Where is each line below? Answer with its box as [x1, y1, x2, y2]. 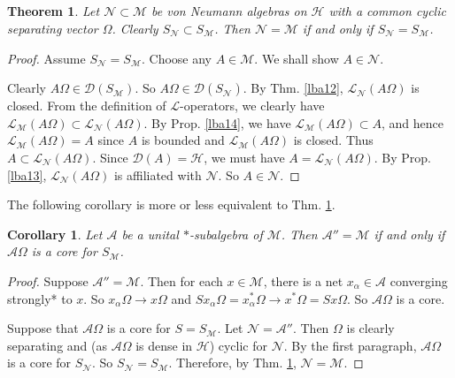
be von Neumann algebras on [151, 2, 307, 20]
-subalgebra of [189, 224, 263, 243]
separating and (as [7, 336, 107, 354]
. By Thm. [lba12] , [243, 79, 343, 97]
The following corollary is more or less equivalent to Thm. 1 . [7, 195, 335, 214]
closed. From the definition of [7, 96, 166, 115]
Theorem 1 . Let [7, 2, 100, 20]
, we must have [204, 147, 285, 166]
